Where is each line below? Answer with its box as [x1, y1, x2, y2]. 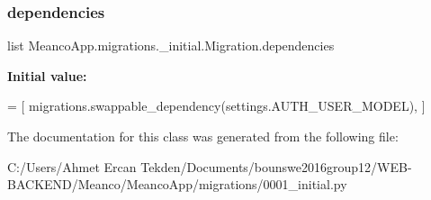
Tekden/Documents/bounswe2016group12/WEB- [140, 157, 412, 176]
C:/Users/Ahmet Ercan [7, 157, 137, 176]
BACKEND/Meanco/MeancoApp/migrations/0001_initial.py [7, 175, 347, 194]
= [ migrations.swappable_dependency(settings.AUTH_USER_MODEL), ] [7, 96, 426, 115]
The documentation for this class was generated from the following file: [7, 127, 399, 145]
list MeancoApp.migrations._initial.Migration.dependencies [7, 36, 335, 55]
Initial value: [7, 66, 87, 85]
